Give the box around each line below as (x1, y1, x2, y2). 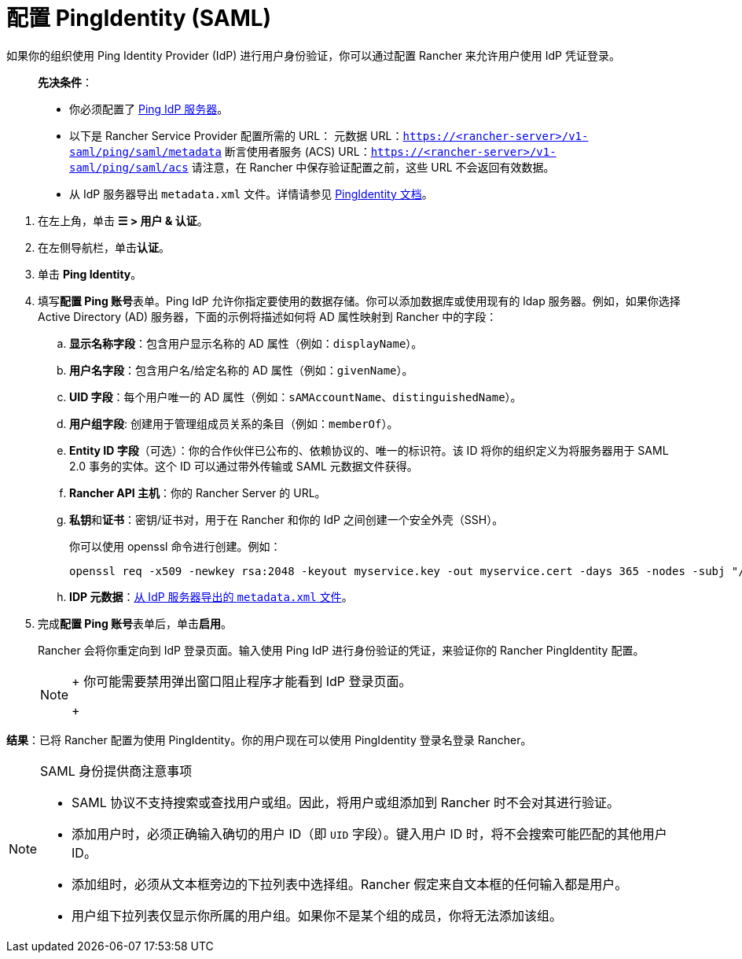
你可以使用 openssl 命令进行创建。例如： (69, 539, 281, 553)
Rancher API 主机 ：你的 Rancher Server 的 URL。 (69, 485, 326, 500)
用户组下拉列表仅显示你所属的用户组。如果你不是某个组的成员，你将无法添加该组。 (72, 907, 563, 924)
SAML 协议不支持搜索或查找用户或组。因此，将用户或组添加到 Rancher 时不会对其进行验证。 (72, 794, 619, 810)
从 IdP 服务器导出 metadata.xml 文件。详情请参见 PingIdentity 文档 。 (69, 186, 433, 201)
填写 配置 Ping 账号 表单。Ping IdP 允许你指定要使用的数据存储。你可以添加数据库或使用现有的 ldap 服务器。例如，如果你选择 (38, 293, 681, 308)
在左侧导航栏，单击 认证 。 (38, 240, 170, 254)
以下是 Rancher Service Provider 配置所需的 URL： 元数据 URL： (69, 128, 403, 142)
